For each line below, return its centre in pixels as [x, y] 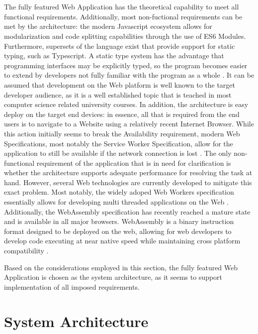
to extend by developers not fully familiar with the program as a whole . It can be [129, 75]
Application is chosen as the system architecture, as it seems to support [113, 277]
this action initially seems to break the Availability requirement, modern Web [122, 133]
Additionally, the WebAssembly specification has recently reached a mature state [127, 211]
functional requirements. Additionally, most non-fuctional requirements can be [123, 16]
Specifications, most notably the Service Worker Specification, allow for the [119, 143]
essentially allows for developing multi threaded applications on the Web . [116, 202]
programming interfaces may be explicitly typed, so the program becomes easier [126, 65]
